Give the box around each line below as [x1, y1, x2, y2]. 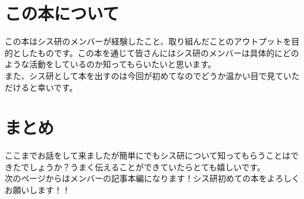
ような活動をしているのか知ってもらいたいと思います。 [5, 58, 216, 70]
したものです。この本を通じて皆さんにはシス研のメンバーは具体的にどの [21, 46, 299, 59]
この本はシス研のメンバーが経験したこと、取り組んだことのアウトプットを [5, 35, 292, 47]
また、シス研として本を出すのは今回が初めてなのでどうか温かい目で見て [5, 69, 283, 81]
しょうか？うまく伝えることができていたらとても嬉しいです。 [29, 160, 265, 173]
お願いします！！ [5, 184, 70, 195]
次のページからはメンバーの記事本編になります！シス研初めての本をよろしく [5, 172, 300, 184]
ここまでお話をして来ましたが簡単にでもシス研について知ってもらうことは [5, 149, 291, 162]
